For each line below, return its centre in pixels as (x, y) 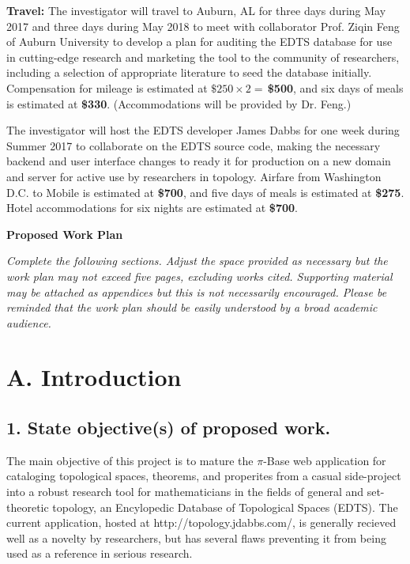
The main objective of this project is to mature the (130, 460)
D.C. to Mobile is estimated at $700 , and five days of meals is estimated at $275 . (205, 192)
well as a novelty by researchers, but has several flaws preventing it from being (196, 538)
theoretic (28, 507)
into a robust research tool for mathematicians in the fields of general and (185, 492)
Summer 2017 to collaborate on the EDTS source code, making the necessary (194, 145)
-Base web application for (325, 460)
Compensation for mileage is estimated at (107, 87)
